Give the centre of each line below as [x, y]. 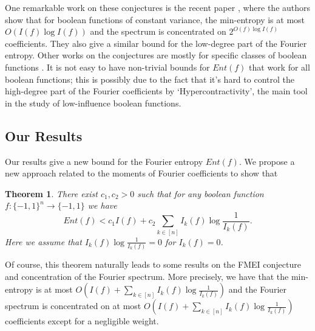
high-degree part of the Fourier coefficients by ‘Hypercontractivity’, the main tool [156, 91]
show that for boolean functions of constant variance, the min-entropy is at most [155, 19]
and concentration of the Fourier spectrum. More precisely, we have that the [147, 276]
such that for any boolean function [201, 193]
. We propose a [267, 161]
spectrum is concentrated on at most [73, 306]
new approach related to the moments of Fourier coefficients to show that [141, 173]
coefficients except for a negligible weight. [82, 321]
